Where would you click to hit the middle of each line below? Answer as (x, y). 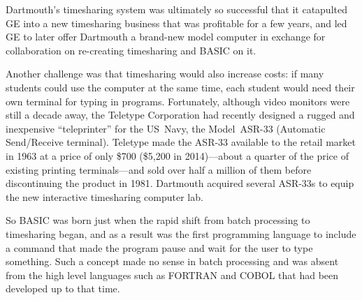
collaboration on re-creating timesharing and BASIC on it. (131, 50)
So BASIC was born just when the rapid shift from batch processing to (158, 220)
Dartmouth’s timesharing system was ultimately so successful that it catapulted (176, 9)
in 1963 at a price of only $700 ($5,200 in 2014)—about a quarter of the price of (177, 155)
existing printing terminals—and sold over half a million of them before (159, 169)
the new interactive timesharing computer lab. (104, 196)
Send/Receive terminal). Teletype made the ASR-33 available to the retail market (181, 142)
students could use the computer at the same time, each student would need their (180, 87)
